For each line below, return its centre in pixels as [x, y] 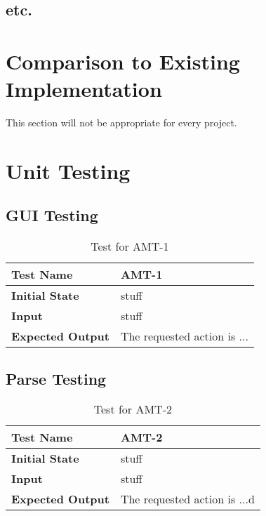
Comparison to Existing [123, 61]
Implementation [84, 89]
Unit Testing [68, 170]
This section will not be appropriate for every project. [121, 123]
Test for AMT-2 [133, 409]
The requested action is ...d [187, 499]
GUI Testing [52, 215]
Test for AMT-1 [130, 246]
